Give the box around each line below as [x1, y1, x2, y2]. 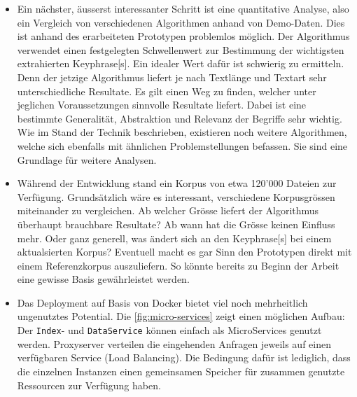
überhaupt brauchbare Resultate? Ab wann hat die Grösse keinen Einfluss [17, 216, 335, 231]
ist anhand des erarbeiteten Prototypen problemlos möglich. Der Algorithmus [17, 29, 350, 43]
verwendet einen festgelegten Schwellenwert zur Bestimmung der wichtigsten [17, 42, 344, 57]
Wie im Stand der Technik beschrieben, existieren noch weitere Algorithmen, [17, 125, 347, 139]
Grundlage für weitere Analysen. [17, 152, 157, 167]
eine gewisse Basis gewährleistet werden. [17, 272, 190, 286]
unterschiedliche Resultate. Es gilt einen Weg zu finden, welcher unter [17, 83, 316, 98]
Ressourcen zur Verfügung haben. [17, 377, 161, 392]
